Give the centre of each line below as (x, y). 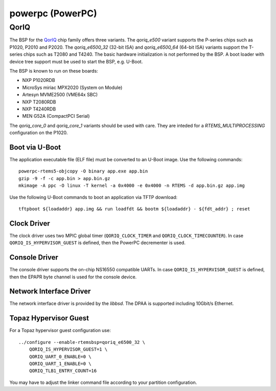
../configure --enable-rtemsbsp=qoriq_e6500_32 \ (82, 342)
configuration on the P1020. (39, 133)
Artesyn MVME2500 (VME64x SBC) (60, 95)
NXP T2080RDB (39, 102)
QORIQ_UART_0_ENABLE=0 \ (60, 356)
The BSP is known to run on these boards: (54, 71)
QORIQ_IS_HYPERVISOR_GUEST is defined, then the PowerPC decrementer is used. (98, 243)
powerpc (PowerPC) (53, 13)
